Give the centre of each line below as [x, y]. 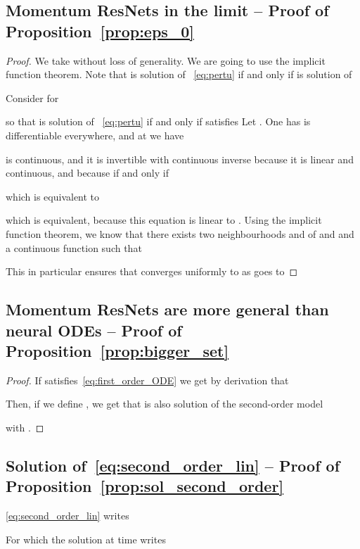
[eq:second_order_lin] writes [67, 516]
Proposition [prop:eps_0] [100, 31]
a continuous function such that [74, 247]
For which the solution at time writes [86, 539]
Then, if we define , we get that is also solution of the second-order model [165, 404]
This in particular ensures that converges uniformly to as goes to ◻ [152, 271]
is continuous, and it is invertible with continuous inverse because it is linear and [180, 159]
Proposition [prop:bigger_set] [117, 350]
